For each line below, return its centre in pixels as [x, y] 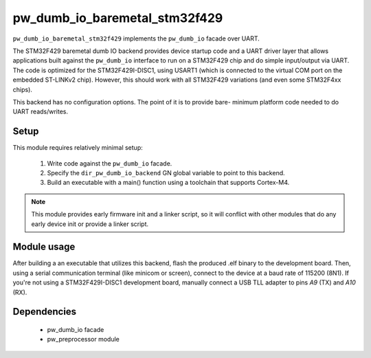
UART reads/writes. [41, 112]
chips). [22, 89]
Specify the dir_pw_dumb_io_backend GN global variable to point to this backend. [166, 172]
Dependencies [45, 312]
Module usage [44, 247]
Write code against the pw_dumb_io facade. [110, 163]
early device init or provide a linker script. [90, 224]
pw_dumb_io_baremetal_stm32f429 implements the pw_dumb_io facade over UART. [136, 38]
